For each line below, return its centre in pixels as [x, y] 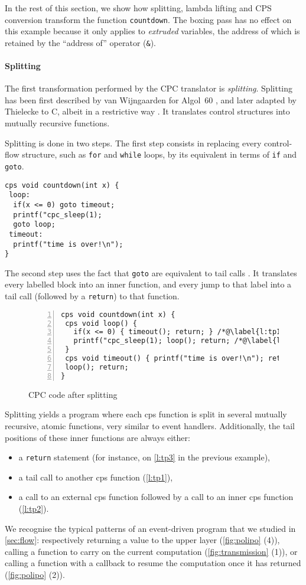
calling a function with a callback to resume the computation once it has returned [153, 563]
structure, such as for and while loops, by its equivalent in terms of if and [159, 154]
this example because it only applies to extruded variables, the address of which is [152, 31]
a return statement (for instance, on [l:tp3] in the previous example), [144, 457]
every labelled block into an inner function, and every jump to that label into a [148, 284]
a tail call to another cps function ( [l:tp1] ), [96, 477]
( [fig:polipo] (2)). [35, 574]
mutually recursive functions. [57, 123]
